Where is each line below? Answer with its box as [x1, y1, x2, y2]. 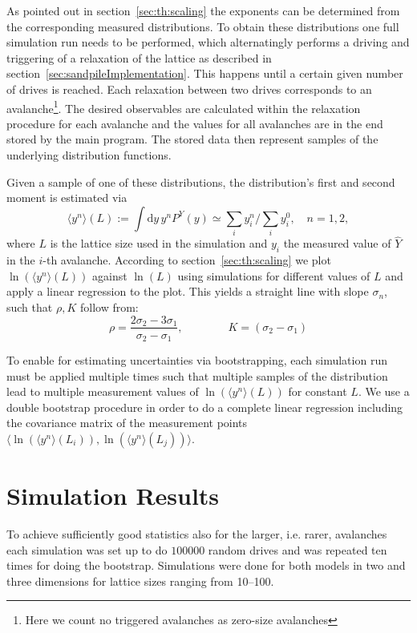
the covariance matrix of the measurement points [6, 414, 248, 431]
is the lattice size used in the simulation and [50, 235, 268, 252]
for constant [288, 383, 347, 400]
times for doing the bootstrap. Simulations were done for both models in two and [6, 557, 406, 574]
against [92, 267, 128, 284]
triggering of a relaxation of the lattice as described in [6, 49, 272, 66]
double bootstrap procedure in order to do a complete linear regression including [6, 398, 403, 415]
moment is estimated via [6, 189, 128, 206]
